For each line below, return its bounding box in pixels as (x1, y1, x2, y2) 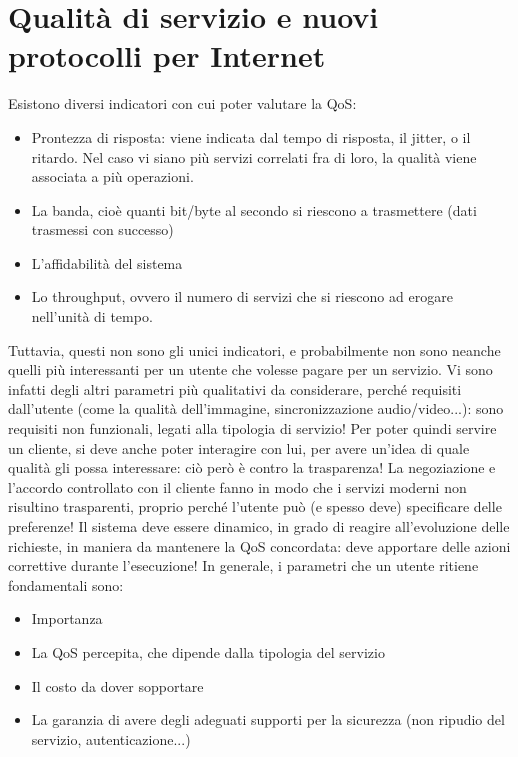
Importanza (31, 608, 103, 629)
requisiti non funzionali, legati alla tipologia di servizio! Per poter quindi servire (8, 418, 497, 439)
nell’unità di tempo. (31, 306, 153, 327)
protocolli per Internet (8, 35, 326, 76)
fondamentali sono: (8, 574, 124, 595)
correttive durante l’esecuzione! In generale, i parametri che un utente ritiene (8, 555, 479, 576)
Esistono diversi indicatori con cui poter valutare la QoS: (8, 93, 357, 114)
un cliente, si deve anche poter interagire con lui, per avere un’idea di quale (8, 437, 470, 458)
